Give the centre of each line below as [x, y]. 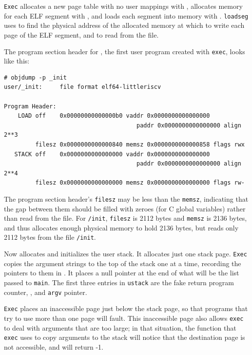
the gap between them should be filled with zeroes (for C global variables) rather [125, 208]
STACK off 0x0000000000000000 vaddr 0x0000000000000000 [112, 154]
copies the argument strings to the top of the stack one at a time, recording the [123, 263]
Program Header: [30, 106]
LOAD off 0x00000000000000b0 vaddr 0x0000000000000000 [114, 116]
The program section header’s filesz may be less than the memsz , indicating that [126, 198]
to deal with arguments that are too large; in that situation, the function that [120, 327]
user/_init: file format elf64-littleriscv [83, 87]
